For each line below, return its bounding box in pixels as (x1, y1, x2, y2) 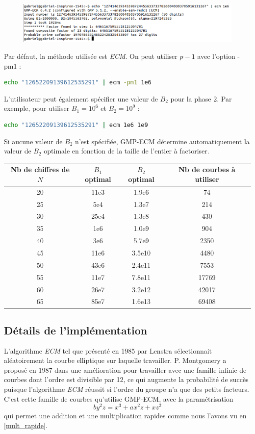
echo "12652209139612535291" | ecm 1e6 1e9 (4, 122, 148, 129)
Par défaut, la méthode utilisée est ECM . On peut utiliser (4, 51, 178, 61)
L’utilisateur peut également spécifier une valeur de (4, 93, 158, 103)
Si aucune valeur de (4, 136, 63, 146)
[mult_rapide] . (4, 420, 48, 430)
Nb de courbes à (178, 164, 235, 175)
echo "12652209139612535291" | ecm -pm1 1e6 (4, 79, 152, 86)
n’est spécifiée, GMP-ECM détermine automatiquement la (75, 136, 250, 146)
